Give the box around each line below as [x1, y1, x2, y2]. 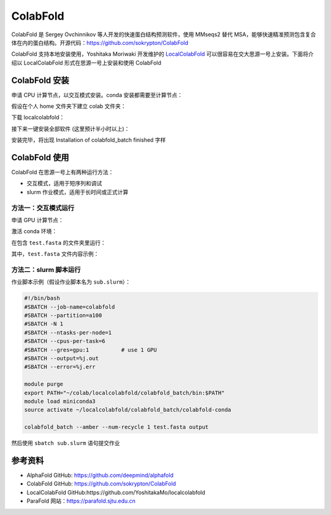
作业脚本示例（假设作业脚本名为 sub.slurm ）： [11, 278, 131, 285]
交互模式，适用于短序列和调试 [26, 180, 102, 187]
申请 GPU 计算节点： [11, 217, 64, 224]
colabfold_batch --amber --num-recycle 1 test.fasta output [24, 424, 209, 431]
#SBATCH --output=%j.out [24, 355, 99, 362]
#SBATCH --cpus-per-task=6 [24, 338, 105, 345]
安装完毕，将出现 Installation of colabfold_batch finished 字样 [11, 136, 166, 144]
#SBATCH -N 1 [24, 320, 64, 328]
